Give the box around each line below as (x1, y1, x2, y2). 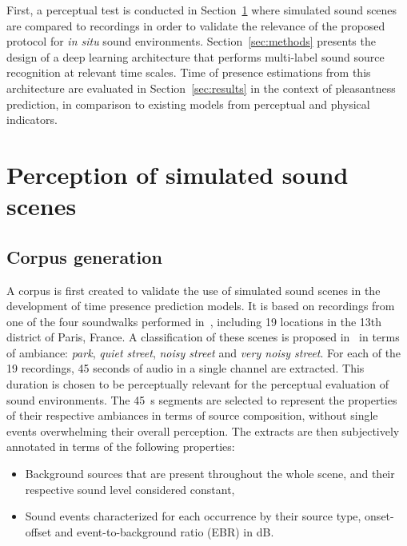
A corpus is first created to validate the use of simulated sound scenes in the (6, 281, 381, 298)
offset (25, 523, 52, 540)
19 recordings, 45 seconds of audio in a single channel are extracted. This (6, 360, 365, 377)
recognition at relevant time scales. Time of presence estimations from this (6, 64, 371, 81)
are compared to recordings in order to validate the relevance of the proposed (6, 17, 385, 34)
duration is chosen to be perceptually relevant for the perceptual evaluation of (6, 376, 389, 393)
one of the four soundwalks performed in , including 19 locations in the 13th (6, 313, 382, 329)
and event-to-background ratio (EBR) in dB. (54, 523, 274, 540)
